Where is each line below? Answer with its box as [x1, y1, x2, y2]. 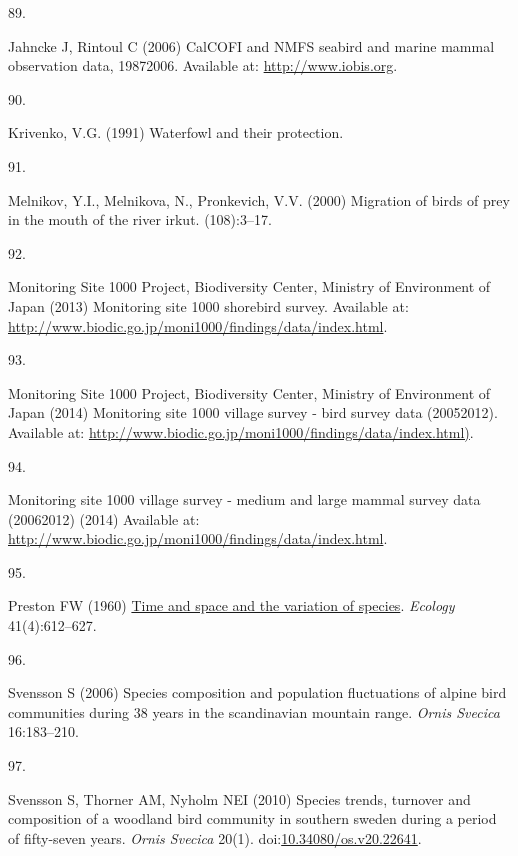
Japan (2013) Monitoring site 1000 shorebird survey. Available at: [8, 295, 409, 316]
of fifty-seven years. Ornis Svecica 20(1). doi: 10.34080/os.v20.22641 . [8, 827, 422, 848]
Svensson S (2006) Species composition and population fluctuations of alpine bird [8, 682, 507, 703]
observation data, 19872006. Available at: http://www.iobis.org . [8, 55, 398, 76]
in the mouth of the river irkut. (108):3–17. [8, 209, 272, 230]
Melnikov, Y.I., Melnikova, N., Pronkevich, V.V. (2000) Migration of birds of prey [8, 189, 510, 210]
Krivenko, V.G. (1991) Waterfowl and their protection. [8, 122, 344, 143]
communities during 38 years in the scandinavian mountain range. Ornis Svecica [8, 701, 500, 722]
